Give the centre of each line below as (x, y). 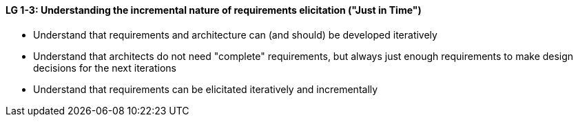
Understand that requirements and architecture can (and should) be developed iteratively (235, 34)
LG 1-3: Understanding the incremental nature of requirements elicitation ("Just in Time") (214, 10)
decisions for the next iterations (105, 68)
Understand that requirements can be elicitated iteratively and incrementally (206, 89)
